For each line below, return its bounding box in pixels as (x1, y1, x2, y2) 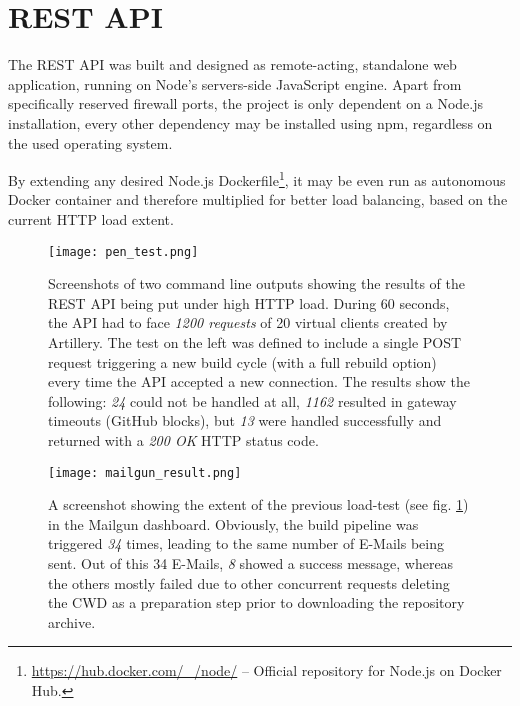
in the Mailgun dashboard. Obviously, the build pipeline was (48, 513, 419, 534)
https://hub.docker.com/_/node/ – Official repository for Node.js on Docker (31, 660, 502, 681)
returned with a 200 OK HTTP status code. (48, 429, 319, 450)
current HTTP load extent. (8, 208, 174, 229)
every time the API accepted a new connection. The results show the (48, 371, 470, 392)
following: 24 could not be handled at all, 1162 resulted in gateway (48, 390, 457, 411)
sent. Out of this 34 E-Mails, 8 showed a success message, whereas (48, 552, 454, 573)
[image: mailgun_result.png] (48, 465, 242, 480)
